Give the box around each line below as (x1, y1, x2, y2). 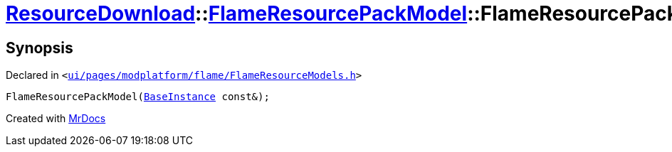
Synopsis (6, 38, 73, 57)
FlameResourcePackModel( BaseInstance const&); (6, 91, 270, 103)
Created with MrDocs (6, 112, 106, 125)
